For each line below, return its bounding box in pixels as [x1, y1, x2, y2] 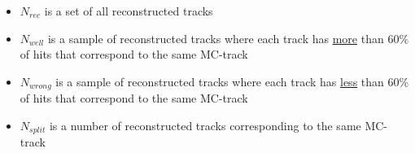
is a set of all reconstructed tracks [44, 2, 213, 19]
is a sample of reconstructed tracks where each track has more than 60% [47, 29, 409, 46]
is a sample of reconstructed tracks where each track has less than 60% [55, 72, 409, 90]
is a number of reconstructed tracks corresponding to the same [49, 116, 361, 133]
